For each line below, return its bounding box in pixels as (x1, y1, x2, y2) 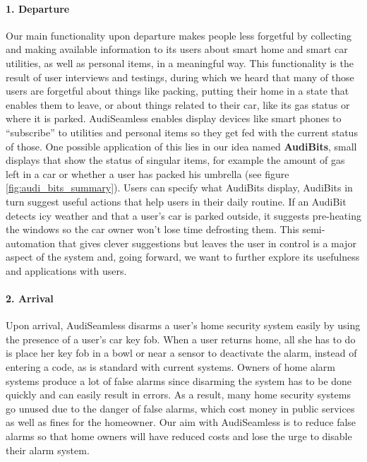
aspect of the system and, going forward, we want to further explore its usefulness (6, 249, 360, 264)
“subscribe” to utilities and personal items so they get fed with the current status (6, 124, 358, 139)
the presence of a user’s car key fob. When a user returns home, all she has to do (6, 331, 356, 346)
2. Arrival (6, 291, 54, 306)
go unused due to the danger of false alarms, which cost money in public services (6, 401, 355, 415)
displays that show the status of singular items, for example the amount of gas (6, 153, 345, 167)
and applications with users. (6, 263, 127, 278)
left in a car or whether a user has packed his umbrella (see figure (6, 166, 289, 181)
